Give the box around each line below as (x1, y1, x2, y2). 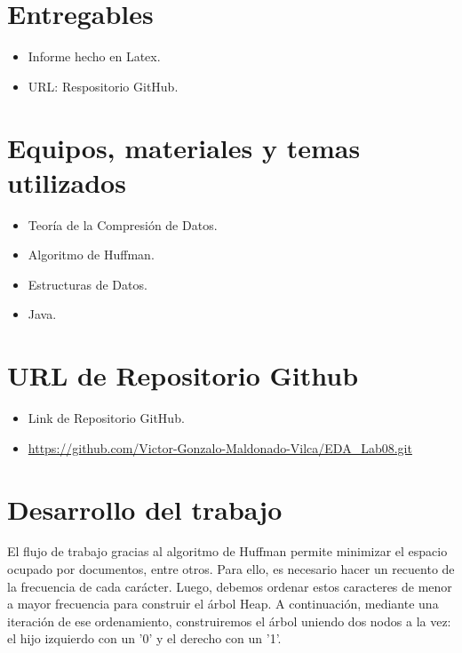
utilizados (7, 163, 126, 200)
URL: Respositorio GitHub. (28, 76, 179, 95)
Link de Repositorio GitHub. (28, 409, 185, 427)
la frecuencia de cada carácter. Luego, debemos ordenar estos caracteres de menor (7, 577, 452, 595)
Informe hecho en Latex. (28, 47, 161, 66)
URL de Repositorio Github (7, 357, 359, 394)
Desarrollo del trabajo (7, 490, 283, 527)
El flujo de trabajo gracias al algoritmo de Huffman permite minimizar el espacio (7, 542, 448, 561)
